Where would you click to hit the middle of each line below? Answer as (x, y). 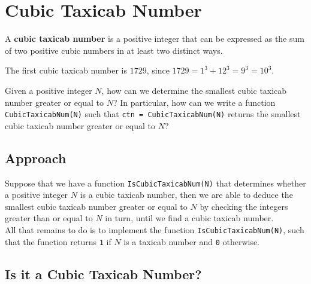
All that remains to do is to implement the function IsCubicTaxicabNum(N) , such (155, 229)
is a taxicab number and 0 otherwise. (192, 241)
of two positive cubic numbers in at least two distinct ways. (114, 50)
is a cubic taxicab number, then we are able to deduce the (186, 195)
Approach (36, 158)
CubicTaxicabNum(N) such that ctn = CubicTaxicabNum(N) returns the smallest (153, 114)
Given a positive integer (49, 90)
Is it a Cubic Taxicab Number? (103, 274)
